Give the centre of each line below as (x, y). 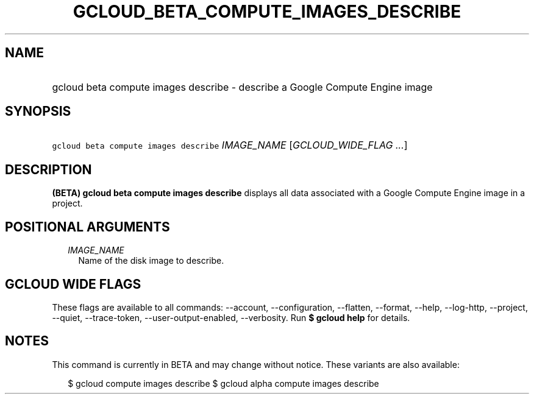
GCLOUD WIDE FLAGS (73, 284)
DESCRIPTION (48, 169)
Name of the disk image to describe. (151, 261)
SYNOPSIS (38, 111)
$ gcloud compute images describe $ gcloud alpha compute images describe (223, 383)
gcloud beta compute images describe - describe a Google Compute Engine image (242, 87)
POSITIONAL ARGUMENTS (87, 227)
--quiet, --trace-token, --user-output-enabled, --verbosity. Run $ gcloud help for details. (231, 317)
